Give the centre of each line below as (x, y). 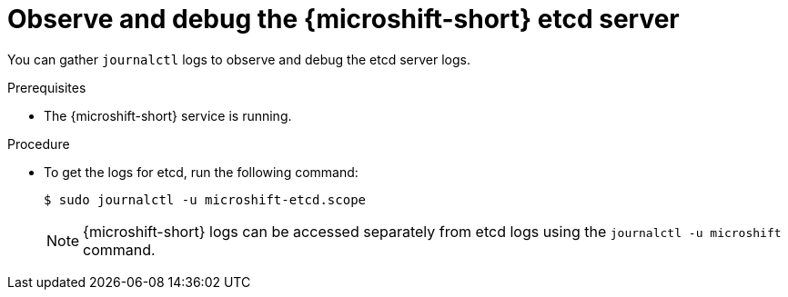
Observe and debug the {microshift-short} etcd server (343, 19)
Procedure (39, 144)
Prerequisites (47, 87)
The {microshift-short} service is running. (168, 115)
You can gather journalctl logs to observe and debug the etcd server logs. (239, 59)
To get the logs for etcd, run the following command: (201, 172)
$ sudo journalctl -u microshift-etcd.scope (205, 199)
